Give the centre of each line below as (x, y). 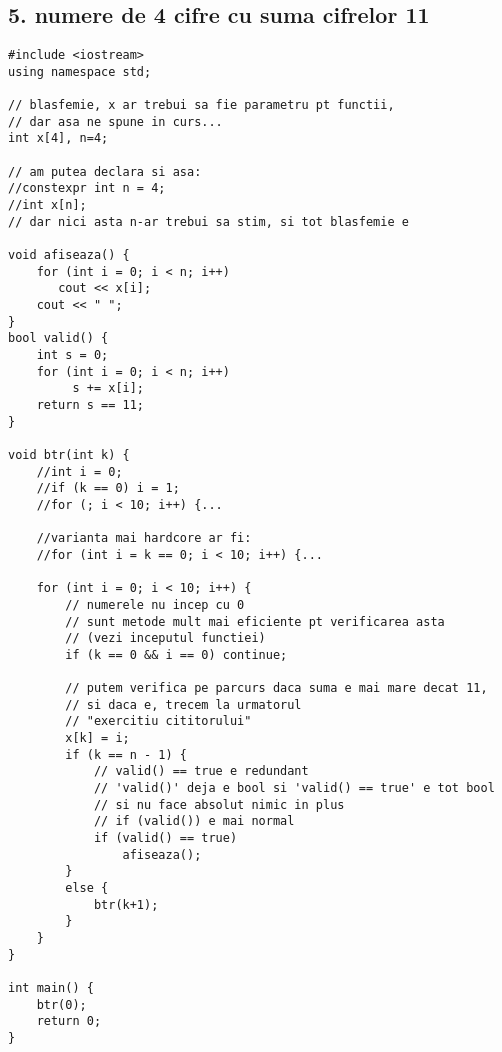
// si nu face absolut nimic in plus (219, 804)
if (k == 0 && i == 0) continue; (176, 654)
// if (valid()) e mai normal (194, 821)
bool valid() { (58, 338)
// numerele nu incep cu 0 (155, 604)
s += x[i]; (108, 388)
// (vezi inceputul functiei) (165, 638)
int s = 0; (72, 355)
